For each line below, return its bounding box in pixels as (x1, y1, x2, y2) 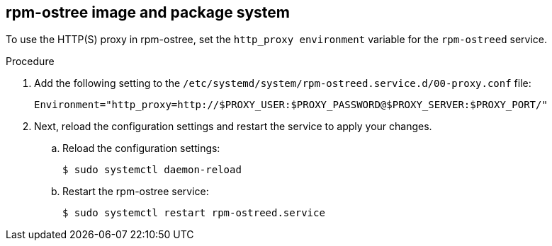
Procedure (6, 55, 55, 68)
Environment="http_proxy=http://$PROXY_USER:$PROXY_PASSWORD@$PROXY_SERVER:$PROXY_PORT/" (34, 99, 548, 111)
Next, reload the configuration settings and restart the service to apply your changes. (34, 120, 432, 133)
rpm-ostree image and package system (6, 4, 291, 21)
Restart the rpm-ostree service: (62, 185, 209, 198)
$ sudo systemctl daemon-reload (62, 164, 242, 176)
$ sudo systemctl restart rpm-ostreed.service (62, 207, 325, 219)
